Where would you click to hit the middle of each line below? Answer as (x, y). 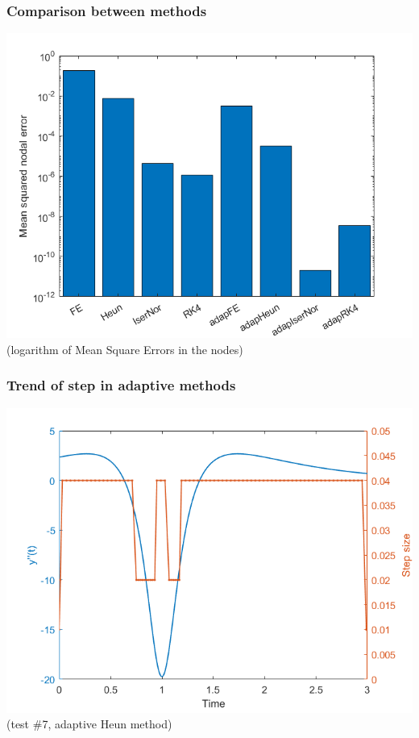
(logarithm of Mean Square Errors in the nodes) (125, 349)
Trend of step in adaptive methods (121, 385)
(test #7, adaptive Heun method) (89, 724)
